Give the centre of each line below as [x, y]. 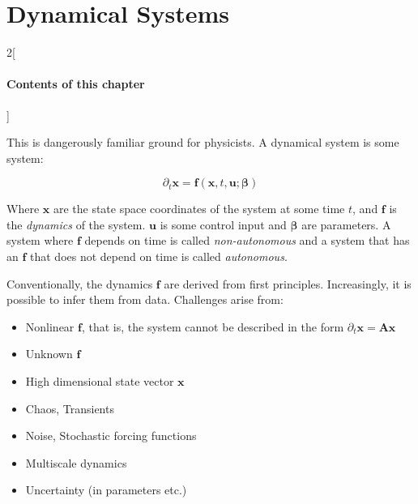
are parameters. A [346, 224]
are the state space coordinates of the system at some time [199, 209]
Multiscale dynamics [76, 462]
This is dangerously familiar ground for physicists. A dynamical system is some [203, 142]
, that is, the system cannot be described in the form [213, 326]
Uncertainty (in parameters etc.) [106, 490]
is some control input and [223, 224]
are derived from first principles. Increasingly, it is [288, 283]
